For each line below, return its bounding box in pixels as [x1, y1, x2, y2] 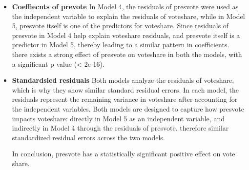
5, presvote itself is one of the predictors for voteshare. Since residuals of [12, 20, 229, 31]
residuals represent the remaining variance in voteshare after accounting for [12, 94, 238, 104]
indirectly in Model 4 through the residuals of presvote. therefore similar [12, 123, 229, 133]
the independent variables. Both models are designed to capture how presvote [12, 103, 244, 113]
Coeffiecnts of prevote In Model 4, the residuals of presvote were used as [12, 1, 239, 11]
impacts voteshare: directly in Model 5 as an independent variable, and [12, 113, 225, 123]
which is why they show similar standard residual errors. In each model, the [12, 84, 239, 94]
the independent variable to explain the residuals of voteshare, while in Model [12, 11, 245, 21]
